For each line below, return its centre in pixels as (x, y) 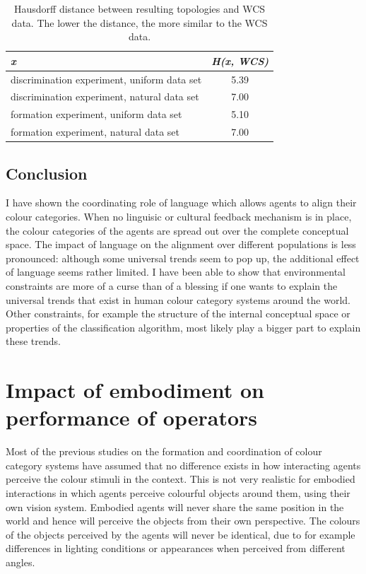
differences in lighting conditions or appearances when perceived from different (176, 548)
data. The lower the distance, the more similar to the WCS (140, 22)
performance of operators (131, 417)
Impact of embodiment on (135, 390)
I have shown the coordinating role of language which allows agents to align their (181, 203)
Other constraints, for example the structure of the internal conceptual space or (178, 314)
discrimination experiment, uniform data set (106, 79)
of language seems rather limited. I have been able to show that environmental (176, 272)
